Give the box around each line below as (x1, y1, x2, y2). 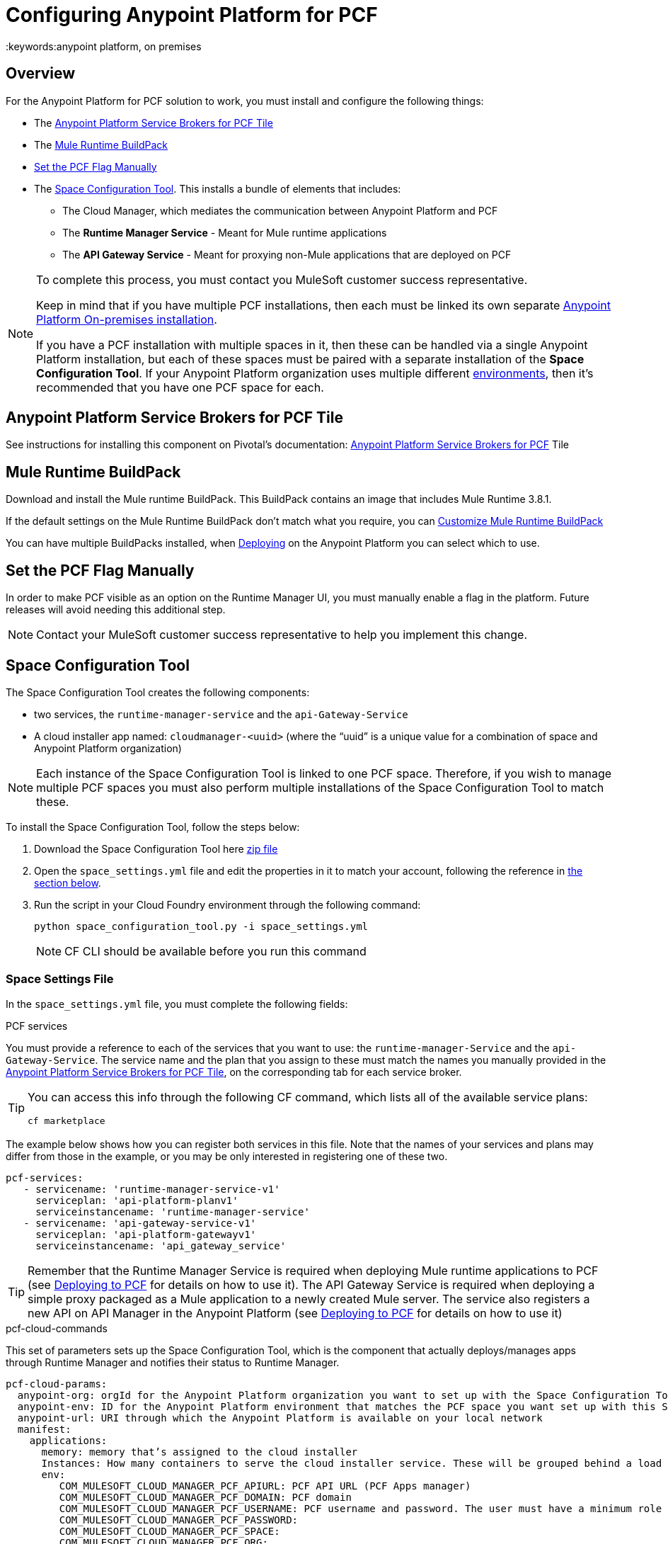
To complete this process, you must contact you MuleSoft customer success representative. (36, 272, 528, 287)
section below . (34, 876, 101, 889)
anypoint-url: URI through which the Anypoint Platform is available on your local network (17, 1412, 543, 1424)
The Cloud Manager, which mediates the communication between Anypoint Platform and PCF (62, 204, 498, 217)
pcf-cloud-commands (6, 1322, 108, 1334)
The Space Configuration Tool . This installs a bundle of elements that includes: (34, 182, 401, 195)
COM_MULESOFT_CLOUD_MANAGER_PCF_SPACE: (59, 1525, 280, 1537)
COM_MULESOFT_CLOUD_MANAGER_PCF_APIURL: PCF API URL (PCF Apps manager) (59, 1480, 471, 1492)
